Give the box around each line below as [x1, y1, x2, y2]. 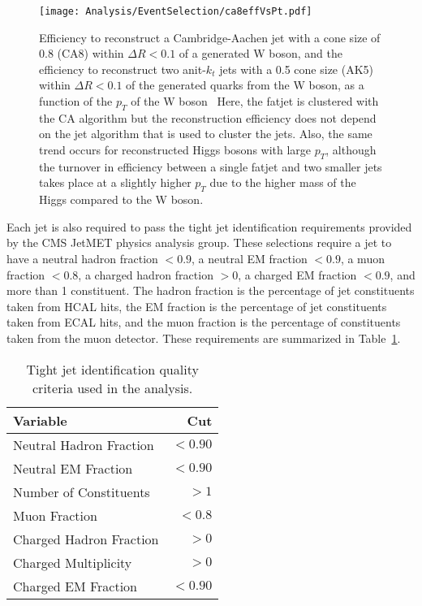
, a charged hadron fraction [78, 266, 213, 283]
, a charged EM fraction [238, 266, 357, 283]
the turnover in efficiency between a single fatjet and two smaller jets [39, 158, 382, 175]
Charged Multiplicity [13, 552, 132, 572]
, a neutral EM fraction [192, 249, 308, 266]
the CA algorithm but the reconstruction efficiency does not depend [39, 109, 377, 126]
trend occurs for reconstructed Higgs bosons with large [39, 141, 312, 158]
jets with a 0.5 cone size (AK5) [219, 60, 374, 77]
